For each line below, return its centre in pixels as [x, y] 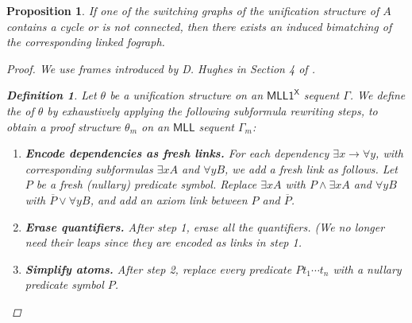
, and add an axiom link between [169, 199]
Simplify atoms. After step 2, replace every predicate [158, 269]
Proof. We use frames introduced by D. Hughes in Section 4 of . [161, 68]
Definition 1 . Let [52, 95]
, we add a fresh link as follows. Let [311, 168]
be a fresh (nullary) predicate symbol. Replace [146, 184]
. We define [377, 95]
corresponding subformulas [89, 168]
